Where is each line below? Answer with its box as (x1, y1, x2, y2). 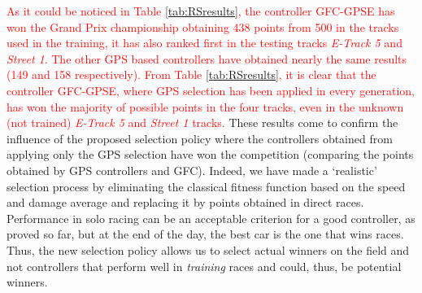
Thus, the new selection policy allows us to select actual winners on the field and (7, 241, 410, 258)
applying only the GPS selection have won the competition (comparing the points (7, 146, 414, 163)
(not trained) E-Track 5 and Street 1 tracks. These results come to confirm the (7, 114, 398, 131)
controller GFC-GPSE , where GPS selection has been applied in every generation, (7, 81, 415, 98)
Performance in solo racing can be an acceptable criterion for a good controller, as (7, 209, 415, 226)
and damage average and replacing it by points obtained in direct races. (7, 194, 364, 211)
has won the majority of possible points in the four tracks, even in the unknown (7, 98, 404, 115)
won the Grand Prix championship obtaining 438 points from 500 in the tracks (7, 18, 399, 35)
